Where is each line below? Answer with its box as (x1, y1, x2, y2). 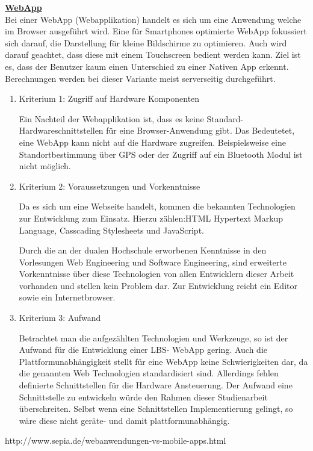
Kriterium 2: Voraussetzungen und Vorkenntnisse (19, 179, 200, 192)
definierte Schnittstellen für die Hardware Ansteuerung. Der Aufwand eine (19, 379, 293, 391)
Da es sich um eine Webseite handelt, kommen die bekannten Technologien (19, 200, 296, 213)
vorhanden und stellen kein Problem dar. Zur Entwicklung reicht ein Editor (19, 279, 297, 291)
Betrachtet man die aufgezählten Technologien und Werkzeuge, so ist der (19, 331, 288, 344)
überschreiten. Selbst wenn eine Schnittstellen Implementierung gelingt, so (19, 402, 293, 415)
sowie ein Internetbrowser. (19, 291, 116, 303)
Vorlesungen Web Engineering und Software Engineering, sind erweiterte (19, 255, 287, 268)
